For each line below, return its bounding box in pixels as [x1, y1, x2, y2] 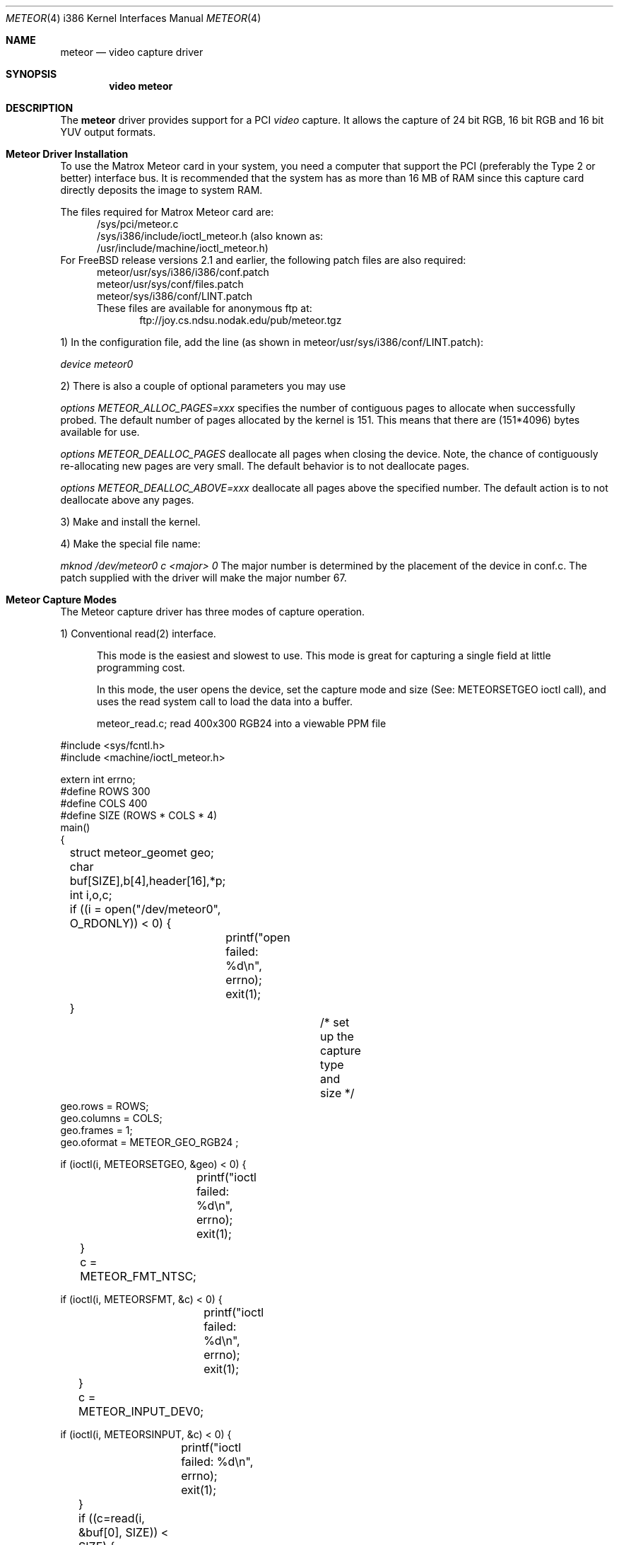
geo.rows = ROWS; [60, 1100, 149, 1112]
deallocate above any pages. [60, 494, 194, 506]
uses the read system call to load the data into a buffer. [97, 695, 353, 707]
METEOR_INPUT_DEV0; [78, 1404, 204, 1418]
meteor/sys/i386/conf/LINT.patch [97, 290, 252, 302]
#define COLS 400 [60, 797, 148, 809]
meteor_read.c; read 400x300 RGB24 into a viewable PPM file [97, 717, 387, 729]
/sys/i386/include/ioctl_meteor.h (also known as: [97, 230, 324, 242]
